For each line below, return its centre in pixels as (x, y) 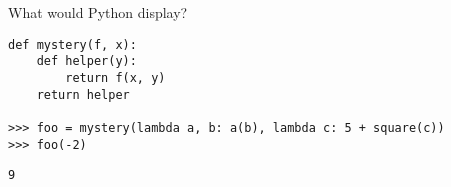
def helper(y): (86, 61)
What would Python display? (98, 12)
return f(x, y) (115, 77)
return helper (83, 94)
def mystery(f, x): (72, 44)
